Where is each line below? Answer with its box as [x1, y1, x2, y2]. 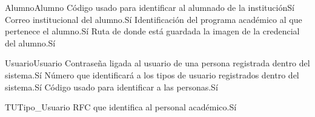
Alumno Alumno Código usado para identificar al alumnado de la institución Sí [5, 1, 294, 13]
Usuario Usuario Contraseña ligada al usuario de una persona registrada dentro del [5, 57, 310, 69]
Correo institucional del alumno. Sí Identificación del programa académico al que [5, 13, 302, 25]
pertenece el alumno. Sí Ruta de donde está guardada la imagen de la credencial [5, 25, 300, 37]
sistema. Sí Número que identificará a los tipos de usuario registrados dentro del [5, 68, 299, 81]
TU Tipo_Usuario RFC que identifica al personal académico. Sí [5, 101, 237, 113]
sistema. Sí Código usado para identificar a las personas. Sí [5, 80, 218, 93]
